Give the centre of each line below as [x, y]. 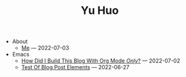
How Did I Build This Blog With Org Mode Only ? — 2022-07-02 [101, 61]
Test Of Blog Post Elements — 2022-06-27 [75, 67]
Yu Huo [100, 11]
